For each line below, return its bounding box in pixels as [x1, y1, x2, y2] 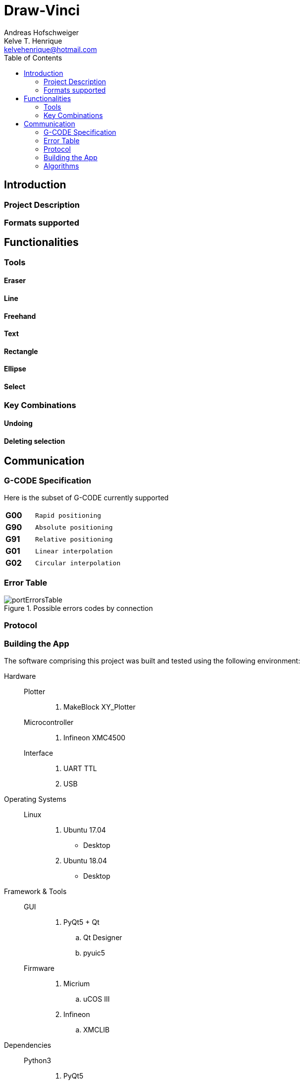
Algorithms [44, 161, 79, 170]
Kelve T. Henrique [4, 36, 62, 45]
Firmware [24, 964, 54, 973]
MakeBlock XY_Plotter [63, 703, 136, 712]
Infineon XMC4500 [63, 733, 126, 742]
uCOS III [83, 995, 110, 1004]
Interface [24, 749, 53, 758]
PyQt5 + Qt [63, 918, 100, 927]
